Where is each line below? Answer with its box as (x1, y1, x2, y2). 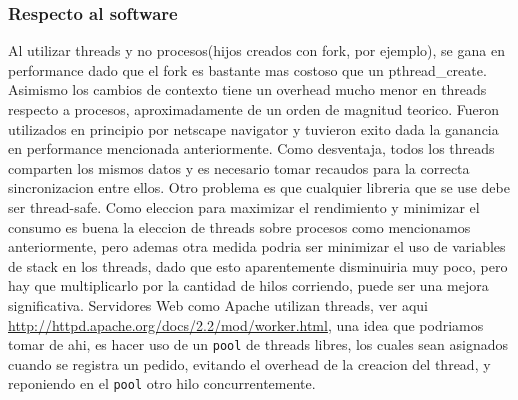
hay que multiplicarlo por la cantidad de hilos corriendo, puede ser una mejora (8, 275, 489, 296)
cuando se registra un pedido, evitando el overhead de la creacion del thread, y (8, 353, 491, 374)
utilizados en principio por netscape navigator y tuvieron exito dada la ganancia (8, 118, 499, 139)
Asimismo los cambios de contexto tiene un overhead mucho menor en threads (8, 79, 487, 100)
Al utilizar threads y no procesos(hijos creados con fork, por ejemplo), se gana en (8, 40, 505, 61)
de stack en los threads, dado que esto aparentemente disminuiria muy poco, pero (8, 255, 508, 276)
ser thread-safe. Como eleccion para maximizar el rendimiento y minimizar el (8, 196, 480, 217)
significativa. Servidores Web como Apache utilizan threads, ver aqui (8, 294, 429, 315)
